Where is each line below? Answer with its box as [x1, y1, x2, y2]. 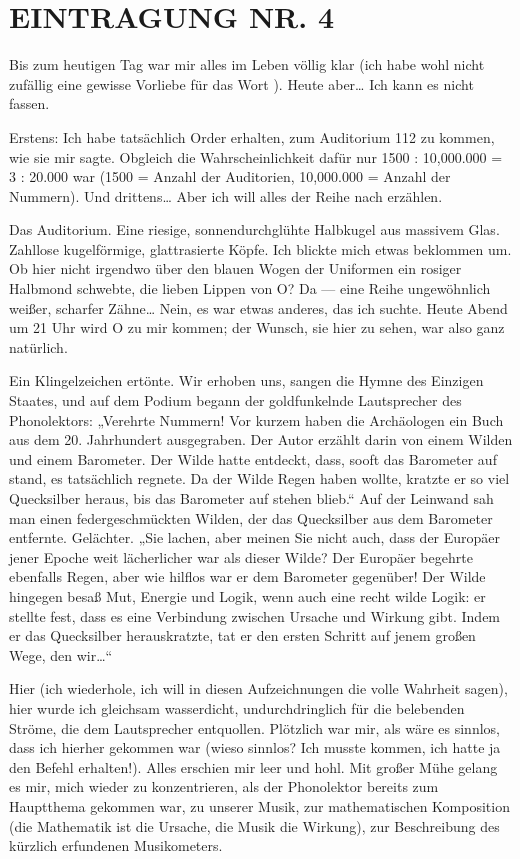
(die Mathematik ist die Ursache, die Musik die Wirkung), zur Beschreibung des [9, 815, 500, 836]
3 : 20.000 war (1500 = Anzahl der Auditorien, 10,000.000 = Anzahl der [9, 166, 451, 187]
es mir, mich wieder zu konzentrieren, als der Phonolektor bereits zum [9, 776, 439, 797]
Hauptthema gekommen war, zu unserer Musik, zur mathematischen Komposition [9, 795, 510, 816]
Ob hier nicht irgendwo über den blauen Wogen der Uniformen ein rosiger [9, 258, 462, 279]
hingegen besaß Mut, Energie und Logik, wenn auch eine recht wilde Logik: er [9, 585, 486, 606]
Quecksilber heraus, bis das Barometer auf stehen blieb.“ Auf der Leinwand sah [9, 488, 494, 508]
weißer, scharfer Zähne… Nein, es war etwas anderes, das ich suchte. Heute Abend [9, 297, 508, 318]
